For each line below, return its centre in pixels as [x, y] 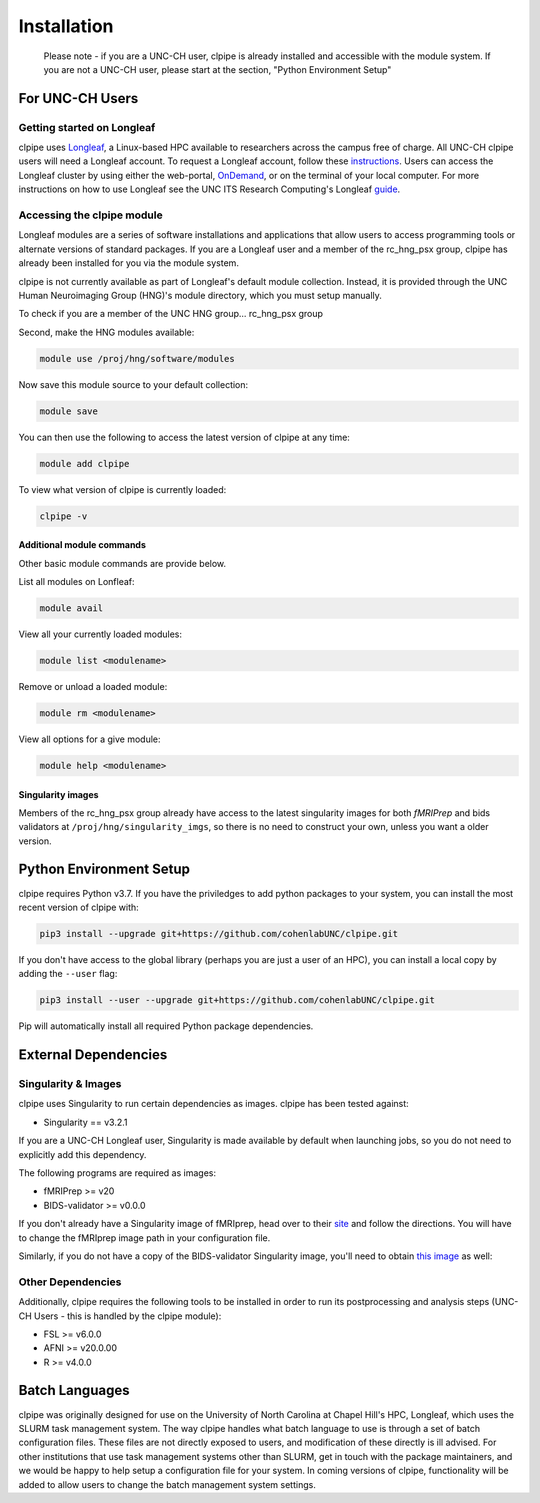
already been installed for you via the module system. [129, 263]
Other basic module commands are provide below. [122, 563]
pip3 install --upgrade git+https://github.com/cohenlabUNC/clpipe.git [219, 933]
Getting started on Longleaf [87, 127]
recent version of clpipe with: [78, 907]
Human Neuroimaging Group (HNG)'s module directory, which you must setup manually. [200, 295]
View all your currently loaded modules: [100, 634]
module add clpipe [84, 463]
